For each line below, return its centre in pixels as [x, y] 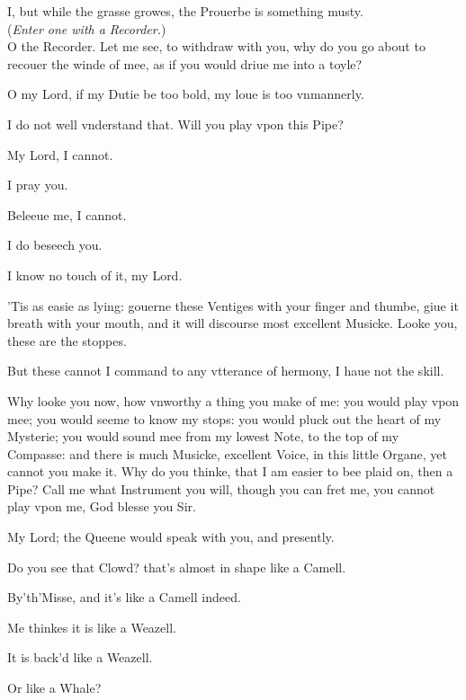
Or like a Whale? [54, 688]
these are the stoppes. [67, 340]
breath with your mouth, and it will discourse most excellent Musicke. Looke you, [233, 323]
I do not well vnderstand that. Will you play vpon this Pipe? [175, 124]
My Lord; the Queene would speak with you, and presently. [171, 537]
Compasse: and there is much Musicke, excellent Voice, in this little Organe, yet [227, 453]
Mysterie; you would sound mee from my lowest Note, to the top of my [203, 436]
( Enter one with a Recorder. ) [87, 28]
